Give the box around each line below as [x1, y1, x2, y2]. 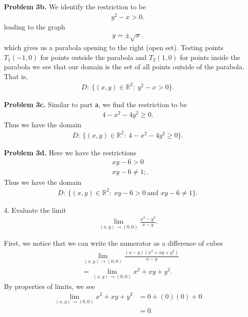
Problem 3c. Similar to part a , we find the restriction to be [4, 99, 187, 109]
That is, [4, 71, 28, 81]
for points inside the [180, 52, 241, 62]
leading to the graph [4, 21, 65, 31]
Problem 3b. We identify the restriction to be [4, 1, 146, 11]
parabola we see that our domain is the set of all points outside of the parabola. [4, 61, 245, 72]
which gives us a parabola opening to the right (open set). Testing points [4, 42, 223, 53]
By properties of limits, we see [4, 281, 95, 291]
